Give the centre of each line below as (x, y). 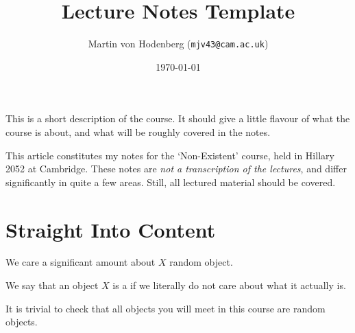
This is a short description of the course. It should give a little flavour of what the (178, 118)
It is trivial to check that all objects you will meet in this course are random (166, 308)
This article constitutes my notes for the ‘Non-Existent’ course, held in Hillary (170, 155)
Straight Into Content (111, 229)
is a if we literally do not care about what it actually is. (229, 285)
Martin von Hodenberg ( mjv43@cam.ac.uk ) (178, 44)
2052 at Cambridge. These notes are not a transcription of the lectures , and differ (176, 169)
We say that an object (52, 285)
